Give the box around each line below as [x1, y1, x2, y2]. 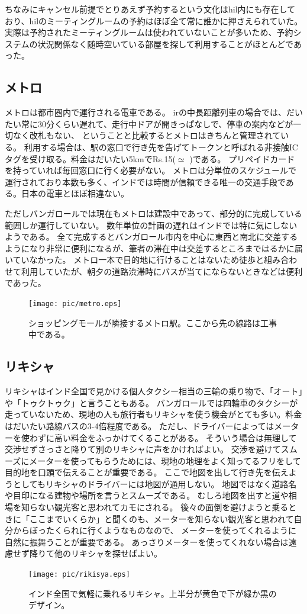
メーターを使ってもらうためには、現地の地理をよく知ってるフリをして [29, 454, 301, 467]
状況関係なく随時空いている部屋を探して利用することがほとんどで [37, 37, 293, 50]
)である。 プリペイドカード [189, 152, 295, 165]
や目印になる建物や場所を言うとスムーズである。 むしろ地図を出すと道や [5, 489, 289, 502]
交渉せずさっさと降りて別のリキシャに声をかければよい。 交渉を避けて [5, 443, 281, 455]
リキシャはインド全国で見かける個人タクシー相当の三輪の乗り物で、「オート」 [5, 385, 303, 397]
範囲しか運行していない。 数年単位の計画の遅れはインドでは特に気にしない [5, 218, 298, 231]
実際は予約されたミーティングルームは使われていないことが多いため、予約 [5, 26, 293, 38]
